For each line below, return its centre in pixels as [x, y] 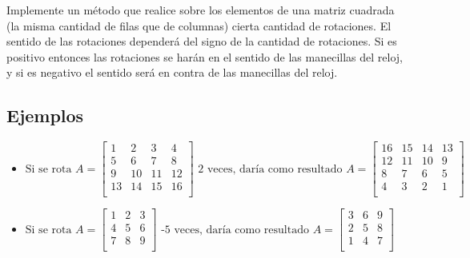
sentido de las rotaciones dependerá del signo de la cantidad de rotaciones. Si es [202, 41]
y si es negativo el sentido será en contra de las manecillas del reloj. [172, 72]
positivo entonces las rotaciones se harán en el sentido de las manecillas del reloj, [205, 56]
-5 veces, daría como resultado [235, 230]
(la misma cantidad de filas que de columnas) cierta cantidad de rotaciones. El [199, 25]
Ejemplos [45, 115]
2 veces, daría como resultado [270, 169]
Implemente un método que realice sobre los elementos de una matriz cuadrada [201, 10]
